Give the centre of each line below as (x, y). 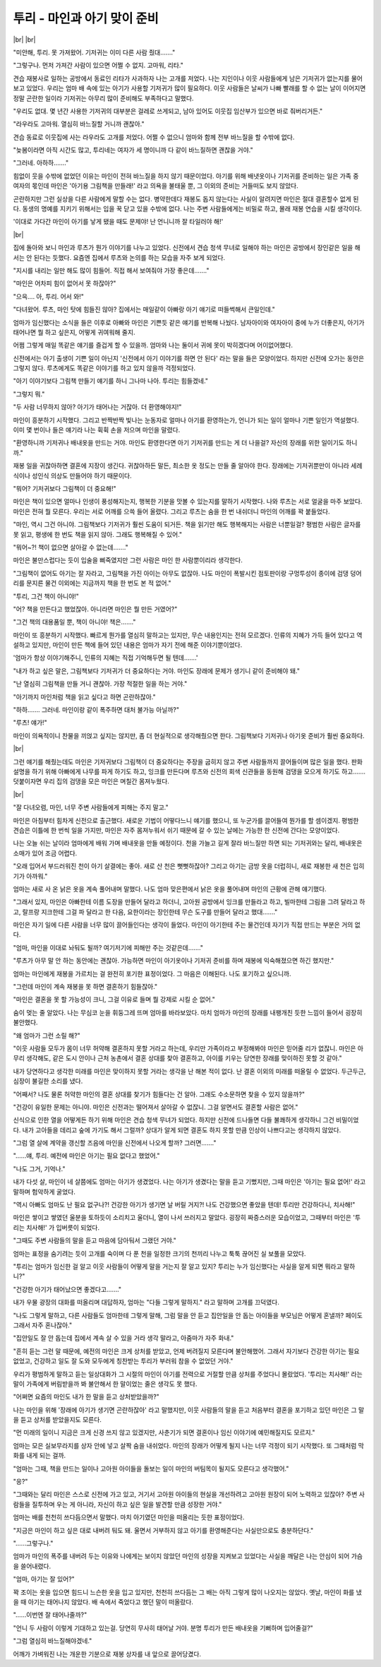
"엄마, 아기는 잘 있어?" (44, 1579)
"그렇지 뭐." (29, 394)
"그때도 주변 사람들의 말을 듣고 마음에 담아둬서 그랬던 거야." (95, 1240)
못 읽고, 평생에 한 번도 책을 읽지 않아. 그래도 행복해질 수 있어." (98, 534)
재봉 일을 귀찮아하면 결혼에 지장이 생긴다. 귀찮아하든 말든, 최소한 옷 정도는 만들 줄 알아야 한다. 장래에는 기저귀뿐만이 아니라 (181, 465)
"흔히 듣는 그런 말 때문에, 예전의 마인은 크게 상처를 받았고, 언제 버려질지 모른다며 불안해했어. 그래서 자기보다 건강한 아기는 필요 (186, 1351)
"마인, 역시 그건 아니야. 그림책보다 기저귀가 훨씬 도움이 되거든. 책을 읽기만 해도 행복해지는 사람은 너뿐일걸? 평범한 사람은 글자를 (187, 524)
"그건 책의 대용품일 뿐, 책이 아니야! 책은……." (74, 622)
